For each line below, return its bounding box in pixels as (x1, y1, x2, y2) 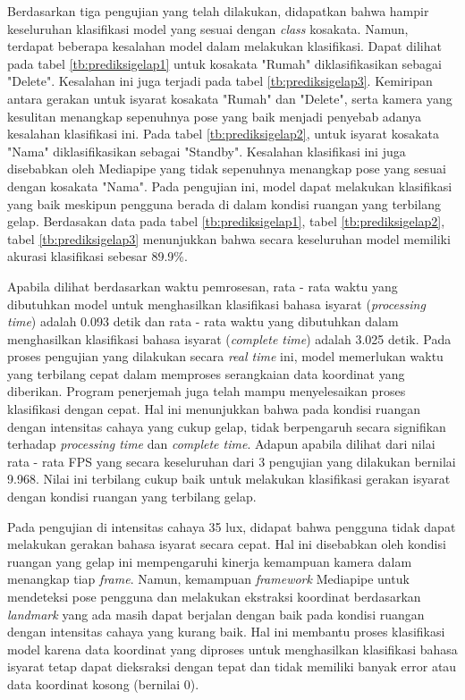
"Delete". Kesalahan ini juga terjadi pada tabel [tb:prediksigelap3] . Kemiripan (7, 72, 433, 90)
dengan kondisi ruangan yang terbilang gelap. (7, 487, 257, 506)
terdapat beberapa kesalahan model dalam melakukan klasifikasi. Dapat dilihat (7, 37, 442, 55)
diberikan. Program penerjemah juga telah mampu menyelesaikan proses (7, 382, 406, 401)
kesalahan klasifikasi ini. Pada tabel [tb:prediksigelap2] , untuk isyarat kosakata (7, 124, 440, 143)
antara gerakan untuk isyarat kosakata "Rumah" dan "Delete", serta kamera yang (7, 89, 452, 107)
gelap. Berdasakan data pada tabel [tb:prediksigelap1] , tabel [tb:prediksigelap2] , (7, 212, 445, 231)
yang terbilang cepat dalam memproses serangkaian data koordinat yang (7, 364, 405, 383)
